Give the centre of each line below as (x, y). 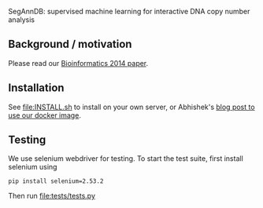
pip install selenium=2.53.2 (56, 181)
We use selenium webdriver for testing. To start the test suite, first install (126, 159)
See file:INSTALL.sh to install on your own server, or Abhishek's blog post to (131, 107)
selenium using (33, 167)
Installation (36, 88)
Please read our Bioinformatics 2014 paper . (78, 63)
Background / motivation (70, 44)
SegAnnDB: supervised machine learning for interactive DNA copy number (129, 11)
